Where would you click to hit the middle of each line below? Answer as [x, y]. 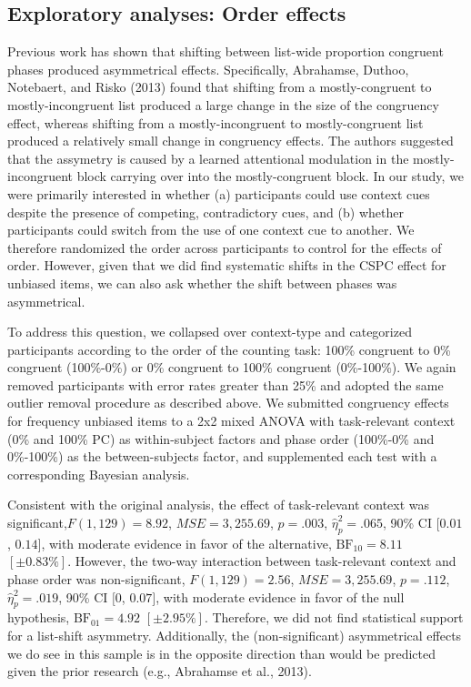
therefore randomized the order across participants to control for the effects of [225, 247]
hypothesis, [39, 617]
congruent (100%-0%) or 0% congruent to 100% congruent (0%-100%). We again [232, 367]
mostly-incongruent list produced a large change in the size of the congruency [223, 104]
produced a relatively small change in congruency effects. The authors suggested [230, 141]
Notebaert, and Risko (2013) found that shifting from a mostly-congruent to [220, 87]
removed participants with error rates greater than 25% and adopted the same [225, 384]
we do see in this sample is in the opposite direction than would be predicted [222, 653]
